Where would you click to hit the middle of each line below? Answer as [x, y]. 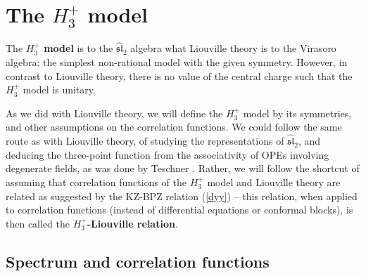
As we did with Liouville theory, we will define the [114, 113]
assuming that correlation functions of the [96, 182]
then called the [38, 223]
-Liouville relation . [132, 223]
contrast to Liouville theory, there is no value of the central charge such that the [179, 75]
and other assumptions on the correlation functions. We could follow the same [174, 127]
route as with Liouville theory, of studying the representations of [145, 141]
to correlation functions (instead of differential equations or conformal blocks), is [179, 210]
